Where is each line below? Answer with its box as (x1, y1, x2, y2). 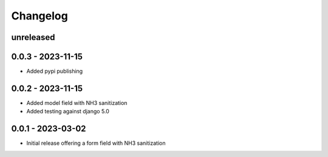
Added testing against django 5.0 (26, 108, 109, 115)
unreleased (11, 32, 55, 42)
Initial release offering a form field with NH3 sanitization (26, 139, 166, 147)
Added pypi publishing (26, 67, 83, 75)
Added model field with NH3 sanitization (26, 99, 128, 106)
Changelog (11, 9, 68, 22)
